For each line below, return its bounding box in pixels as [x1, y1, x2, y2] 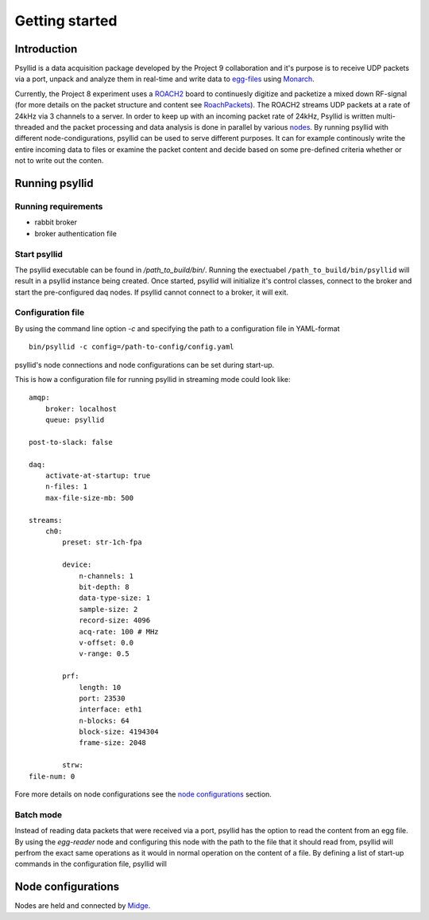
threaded [14, 123, 45, 132]
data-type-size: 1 [79, 594, 151, 602]
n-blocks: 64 [79, 716, 130, 725]
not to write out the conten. [14, 156, 104, 166]
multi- [376, 111, 396, 121]
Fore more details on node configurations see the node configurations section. [14, 789, 272, 799]
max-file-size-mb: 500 [44, 493, 134, 502]
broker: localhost [44, 404, 118, 413]
